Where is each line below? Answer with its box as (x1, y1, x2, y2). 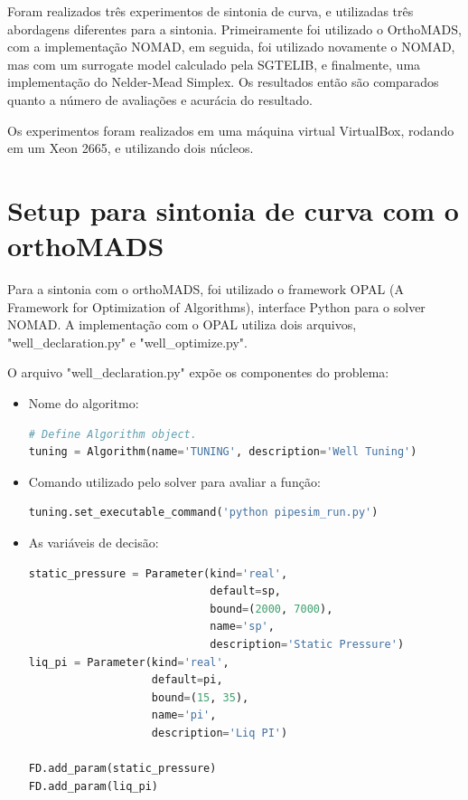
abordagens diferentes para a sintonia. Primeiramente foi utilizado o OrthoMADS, (7, 19, 462, 38)
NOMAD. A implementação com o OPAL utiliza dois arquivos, (7, 315, 357, 334)
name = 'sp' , (210, 620, 275, 633)
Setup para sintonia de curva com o (7, 191, 459, 228)
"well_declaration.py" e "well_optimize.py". (7, 332, 248, 351)
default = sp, (210, 585, 282, 598)
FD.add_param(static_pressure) (28, 762, 217, 776)
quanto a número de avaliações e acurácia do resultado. (7, 90, 313, 109)
